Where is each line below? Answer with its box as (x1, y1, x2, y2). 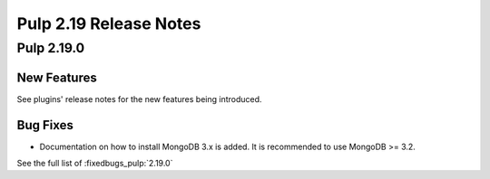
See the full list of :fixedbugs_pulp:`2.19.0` (16, 158, 173, 169)
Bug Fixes (16, 118, 74, 133)
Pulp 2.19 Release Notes (16, 14, 201, 33)
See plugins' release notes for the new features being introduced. (16, 93, 262, 104)
